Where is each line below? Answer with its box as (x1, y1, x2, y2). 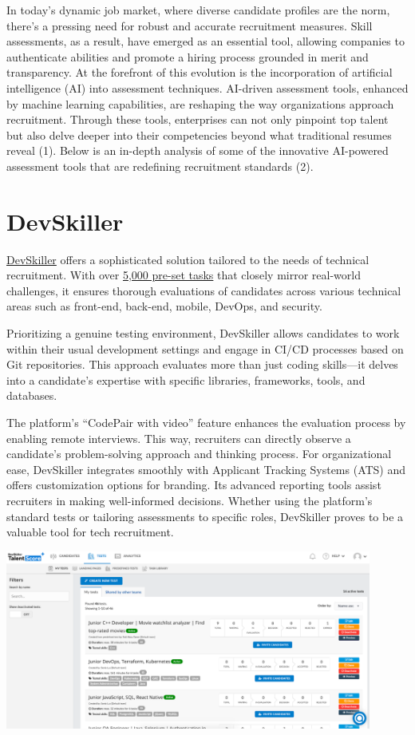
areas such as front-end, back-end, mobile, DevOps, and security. (6, 298, 322, 314)
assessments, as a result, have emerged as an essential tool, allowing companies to (6, 33, 405, 49)
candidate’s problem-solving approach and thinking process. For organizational (6, 445, 392, 462)
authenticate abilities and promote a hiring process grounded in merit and (6, 48, 369, 65)
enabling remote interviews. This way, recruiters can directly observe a (6, 429, 351, 446)
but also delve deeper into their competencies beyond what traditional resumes (6, 126, 392, 143)
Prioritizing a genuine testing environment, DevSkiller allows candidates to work (6, 325, 400, 342)
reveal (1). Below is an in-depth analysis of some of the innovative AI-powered (6, 142, 389, 159)
